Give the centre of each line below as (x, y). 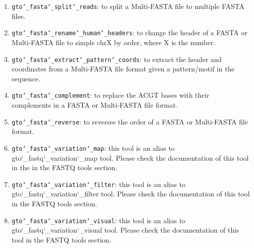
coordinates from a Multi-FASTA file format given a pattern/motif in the (123, 69)
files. (19, 16)
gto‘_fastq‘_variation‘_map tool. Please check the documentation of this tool (130, 157)
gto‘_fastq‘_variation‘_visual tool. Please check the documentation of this (125, 230)
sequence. (26, 78)
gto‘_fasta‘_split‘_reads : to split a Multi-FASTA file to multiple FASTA (128, 6)
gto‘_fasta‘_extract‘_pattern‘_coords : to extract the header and (117, 59)
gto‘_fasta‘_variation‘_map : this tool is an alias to (93, 148)
